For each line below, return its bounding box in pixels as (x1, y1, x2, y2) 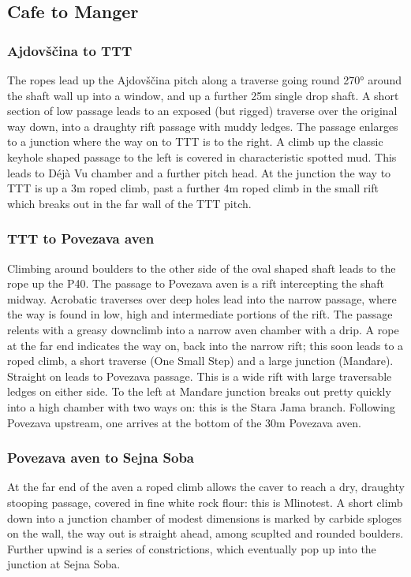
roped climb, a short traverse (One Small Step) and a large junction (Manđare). (7, 352, 394, 369)
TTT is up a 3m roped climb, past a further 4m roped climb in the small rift (7, 180, 379, 196)
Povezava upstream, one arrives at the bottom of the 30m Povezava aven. (7, 414, 361, 430)
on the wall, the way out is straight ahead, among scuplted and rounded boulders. (7, 525, 404, 542)
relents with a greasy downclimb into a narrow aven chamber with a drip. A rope (7, 321, 399, 337)
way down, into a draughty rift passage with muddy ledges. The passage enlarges (7, 117, 398, 134)
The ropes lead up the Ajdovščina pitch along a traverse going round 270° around (7, 72, 402, 87)
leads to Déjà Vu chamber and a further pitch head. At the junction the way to (7, 164, 391, 181)
